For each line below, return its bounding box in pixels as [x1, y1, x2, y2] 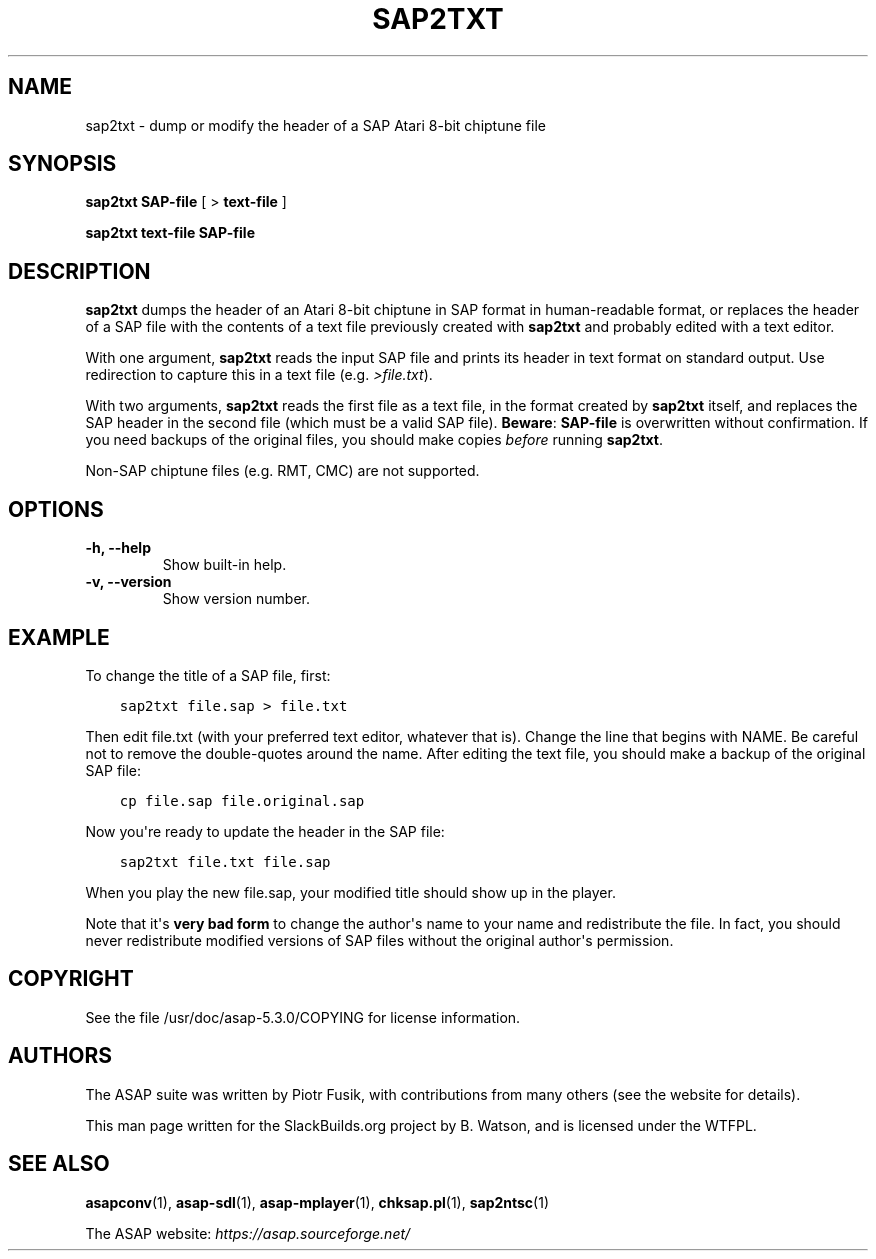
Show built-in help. [162, 556, 287, 574]
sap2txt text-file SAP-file [85, 224, 255, 242]
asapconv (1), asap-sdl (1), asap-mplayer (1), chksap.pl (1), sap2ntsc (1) [85, 1193, 550, 1211]
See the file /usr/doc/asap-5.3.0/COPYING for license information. [85, 1008, 521, 1026]
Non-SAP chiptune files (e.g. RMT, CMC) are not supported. [85, 462, 480, 480]
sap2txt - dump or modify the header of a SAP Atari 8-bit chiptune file [85, 116, 546, 134]
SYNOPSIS [8, 151, 117, 177]
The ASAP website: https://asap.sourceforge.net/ [85, 1224, 411, 1242]
